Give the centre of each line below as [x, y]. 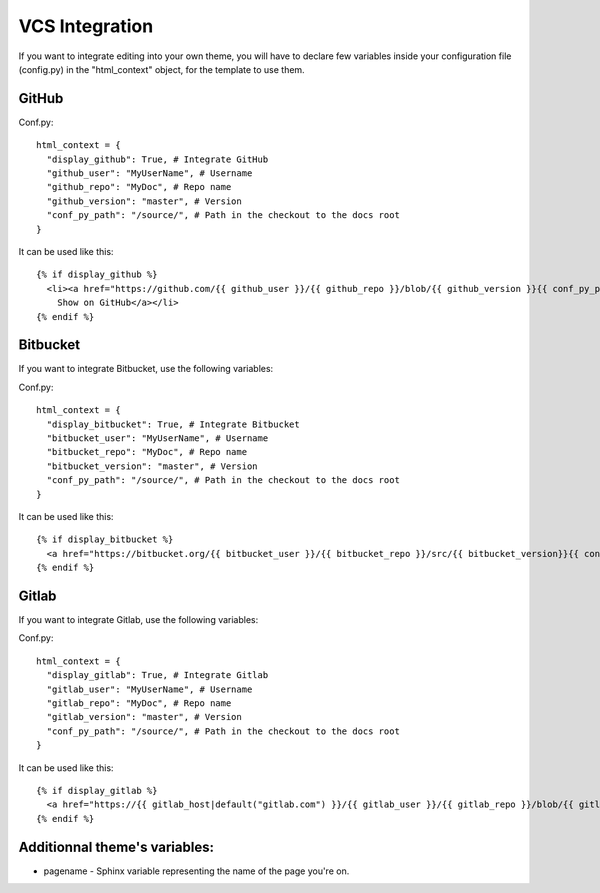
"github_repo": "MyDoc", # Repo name [139, 187]
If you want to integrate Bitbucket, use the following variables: [146, 369]
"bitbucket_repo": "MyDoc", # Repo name [147, 452]
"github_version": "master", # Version [144, 201]
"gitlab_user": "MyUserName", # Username [149, 689]
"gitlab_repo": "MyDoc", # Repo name [139, 703]
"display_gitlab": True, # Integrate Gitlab [157, 675]
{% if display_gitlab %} [97, 790]
